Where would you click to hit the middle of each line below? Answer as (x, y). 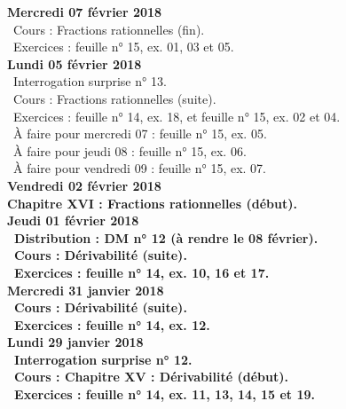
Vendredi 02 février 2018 (84, 185)
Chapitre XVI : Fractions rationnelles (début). (152, 203)
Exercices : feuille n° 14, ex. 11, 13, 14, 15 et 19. (165, 394)
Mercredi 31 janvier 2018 (86, 290)
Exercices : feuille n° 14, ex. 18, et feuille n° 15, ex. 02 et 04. (177, 116)
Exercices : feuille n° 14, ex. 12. (112, 324)
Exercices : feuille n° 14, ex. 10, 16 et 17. (142, 272)
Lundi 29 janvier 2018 (75, 342)
